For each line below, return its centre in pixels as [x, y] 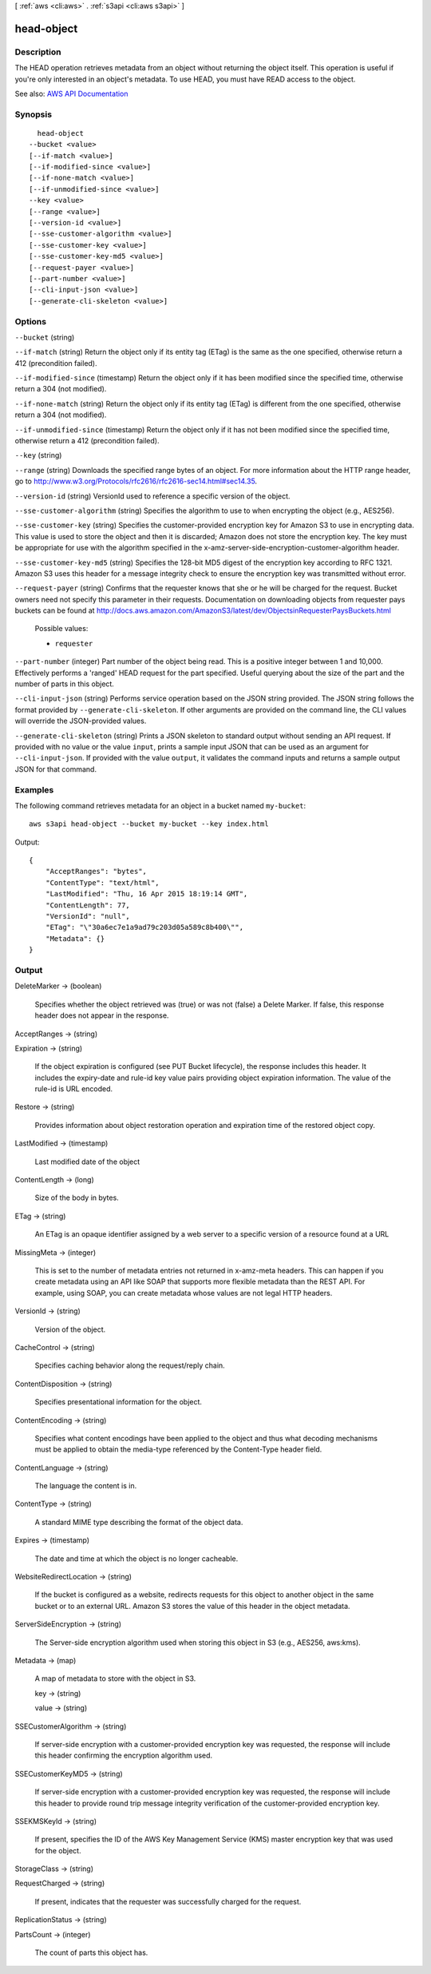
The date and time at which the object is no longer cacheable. [136, 1559]
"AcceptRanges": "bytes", [96, 872]
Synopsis [33, 114]
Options [31, 321]
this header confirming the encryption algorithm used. [124, 1756]
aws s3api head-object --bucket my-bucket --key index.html [149, 824]
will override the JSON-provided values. [81, 721]
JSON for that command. [56, 769]
